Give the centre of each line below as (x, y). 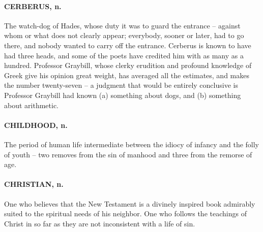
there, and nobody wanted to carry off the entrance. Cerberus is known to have (128, 45)
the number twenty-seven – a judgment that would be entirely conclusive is (121, 85)
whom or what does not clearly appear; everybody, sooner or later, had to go (124, 35)
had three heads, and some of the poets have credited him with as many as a (124, 55)
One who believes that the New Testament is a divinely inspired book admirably (130, 203)
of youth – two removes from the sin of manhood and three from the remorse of (128, 154)
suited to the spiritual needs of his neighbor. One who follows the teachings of (125, 213)
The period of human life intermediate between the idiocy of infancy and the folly (132, 144)
